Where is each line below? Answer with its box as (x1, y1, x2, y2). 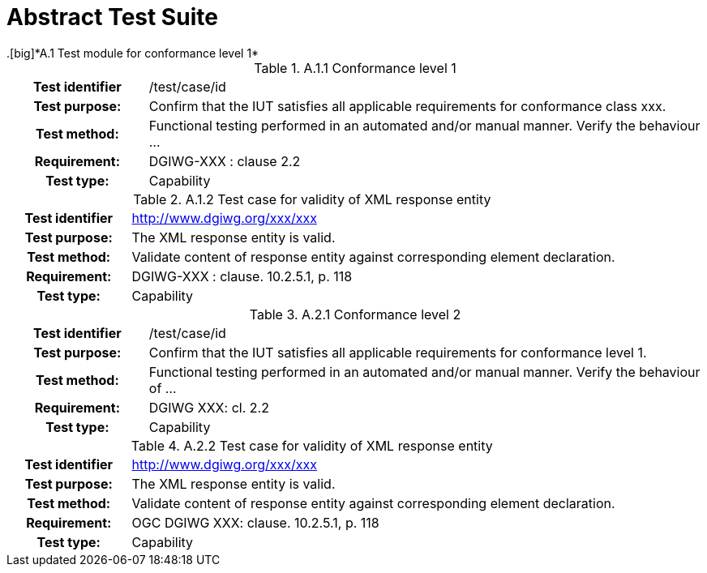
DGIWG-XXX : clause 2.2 (148, 152, 301, 169)
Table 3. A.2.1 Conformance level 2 (249, 306, 461, 323)
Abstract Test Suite (6, 3, 218, 31)
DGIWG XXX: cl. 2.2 (148, 399, 269, 416)
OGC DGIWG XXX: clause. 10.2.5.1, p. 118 (131, 514, 379, 531)
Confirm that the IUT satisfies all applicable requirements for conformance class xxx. (148, 97, 666, 114)
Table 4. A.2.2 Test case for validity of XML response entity (131, 437, 493, 454)
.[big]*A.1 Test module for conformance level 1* (6, 45, 259, 60)
